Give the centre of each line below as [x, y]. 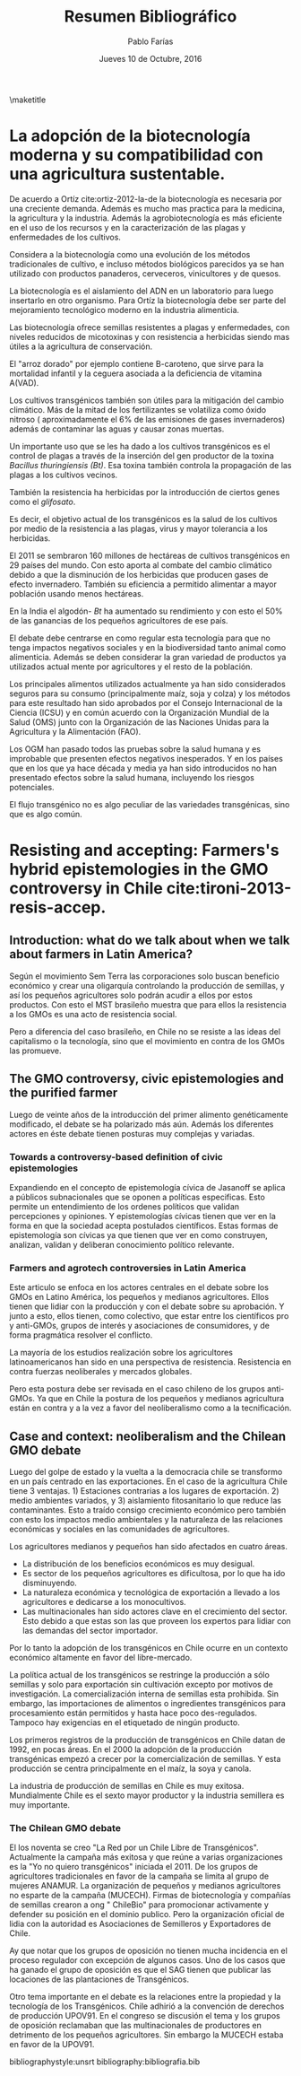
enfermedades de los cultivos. [65, 237]
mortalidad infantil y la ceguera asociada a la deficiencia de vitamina [136, 373]
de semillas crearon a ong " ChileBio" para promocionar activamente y [139, 1905]
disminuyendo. [50, 1583]
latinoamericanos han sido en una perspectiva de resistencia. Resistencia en [150, 1362]
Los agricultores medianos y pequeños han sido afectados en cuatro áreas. [149, 1547]
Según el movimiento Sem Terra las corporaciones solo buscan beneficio [144, 976]
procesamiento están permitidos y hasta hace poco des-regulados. [133, 1713]
